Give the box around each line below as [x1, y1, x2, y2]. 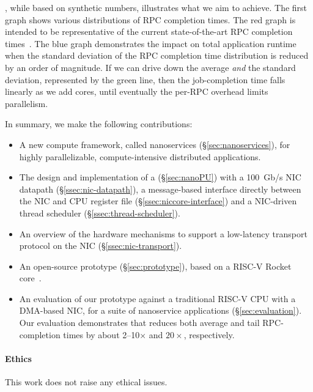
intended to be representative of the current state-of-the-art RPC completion [5, 25, 293, 38]
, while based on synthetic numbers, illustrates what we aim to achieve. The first [5, 1, 307, 13]
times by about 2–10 [63, 328, 140, 341]
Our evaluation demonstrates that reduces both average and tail [19, 316, 260, 329]
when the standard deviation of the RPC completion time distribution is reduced [5, 49, 309, 62]
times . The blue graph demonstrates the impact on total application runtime [5, 37, 296, 50]
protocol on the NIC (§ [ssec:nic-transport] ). [19, 239, 182, 252]
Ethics [5, 352, 32, 364]
